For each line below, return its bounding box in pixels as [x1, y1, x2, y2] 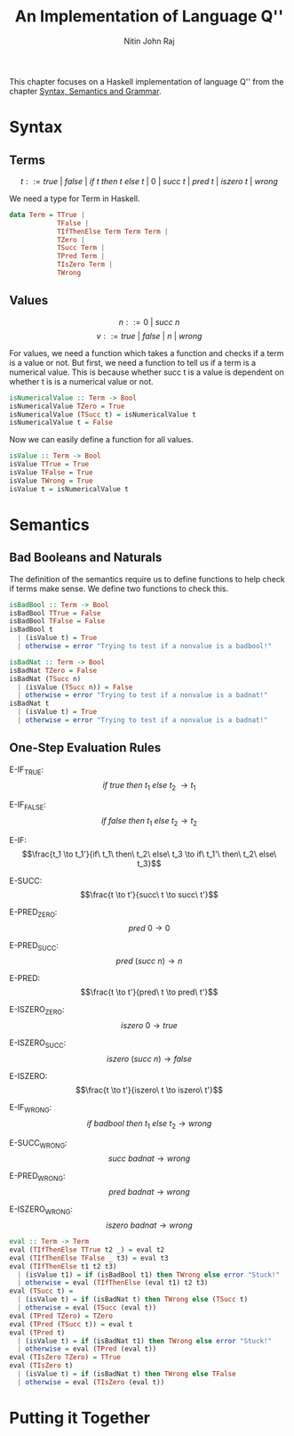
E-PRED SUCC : [9, 939, 60, 953]
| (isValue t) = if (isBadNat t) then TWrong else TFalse [17, 1369, 237, 1379]
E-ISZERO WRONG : [9, 1204, 73, 1217]
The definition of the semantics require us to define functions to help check [9, 573, 286, 584]
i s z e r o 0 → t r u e [121, 1020, 178, 1031]
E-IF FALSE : [9, 799, 46, 812]
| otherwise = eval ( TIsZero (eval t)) [17, 1377, 165, 1386]
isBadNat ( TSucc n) [9, 674, 82, 683]
